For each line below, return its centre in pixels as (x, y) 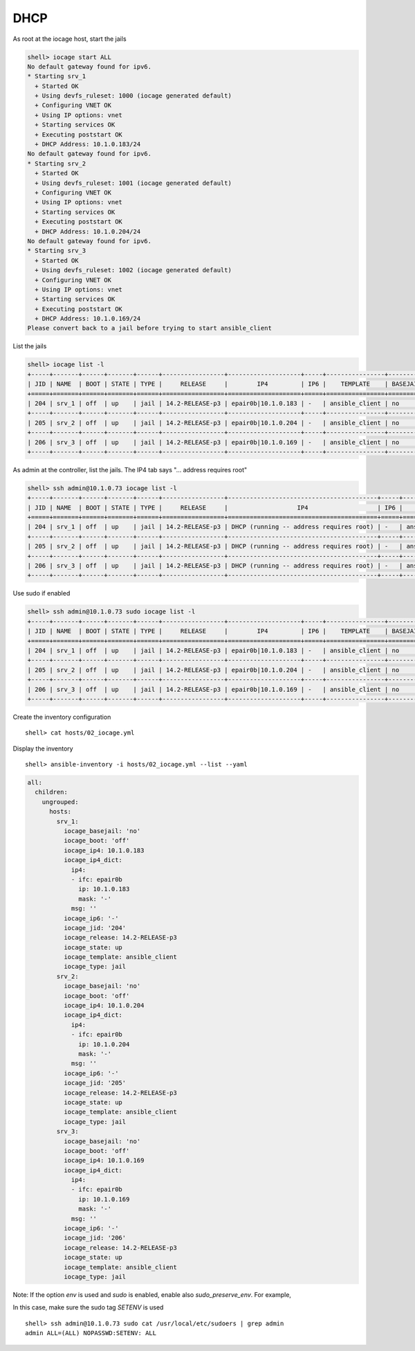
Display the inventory (43, 749)
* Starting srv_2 (57, 163)
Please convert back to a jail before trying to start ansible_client (150, 328)
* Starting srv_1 (57, 77)
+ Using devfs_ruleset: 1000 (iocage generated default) (133, 96)
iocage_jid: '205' (95, 1083)
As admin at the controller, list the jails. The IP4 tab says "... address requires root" (130, 469)
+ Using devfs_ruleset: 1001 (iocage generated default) (133, 183)
